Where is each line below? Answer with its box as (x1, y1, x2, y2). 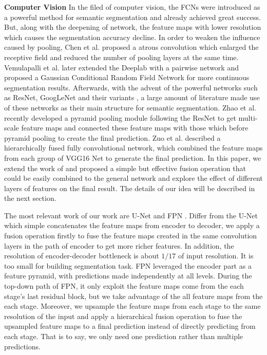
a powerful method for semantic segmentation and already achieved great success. (4, 11, 261, 22)
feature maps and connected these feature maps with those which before (21, 122, 249, 133)
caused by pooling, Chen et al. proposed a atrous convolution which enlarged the (4, 42, 259, 52)
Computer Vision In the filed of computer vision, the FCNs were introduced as (4, 2, 260, 12)
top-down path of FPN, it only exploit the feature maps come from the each (4, 281, 244, 291)
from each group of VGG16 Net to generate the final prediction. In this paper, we (4, 152, 261, 163)
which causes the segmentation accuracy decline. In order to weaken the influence (4, 31, 260, 42)
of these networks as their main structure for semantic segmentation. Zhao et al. (4, 102, 256, 113)
